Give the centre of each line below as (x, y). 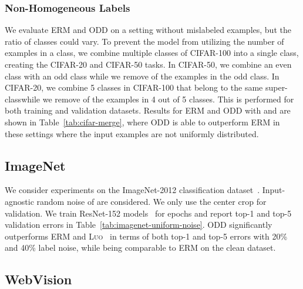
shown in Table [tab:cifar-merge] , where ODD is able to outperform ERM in (142, 122)
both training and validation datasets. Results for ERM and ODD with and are (148, 110)
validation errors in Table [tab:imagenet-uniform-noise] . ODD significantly (139, 225)
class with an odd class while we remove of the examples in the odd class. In (142, 76)
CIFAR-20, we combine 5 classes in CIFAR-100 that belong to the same (134, 87)
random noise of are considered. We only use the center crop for (151, 201)
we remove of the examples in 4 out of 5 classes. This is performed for (168, 99)
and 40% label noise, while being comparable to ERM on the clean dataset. (140, 248)
